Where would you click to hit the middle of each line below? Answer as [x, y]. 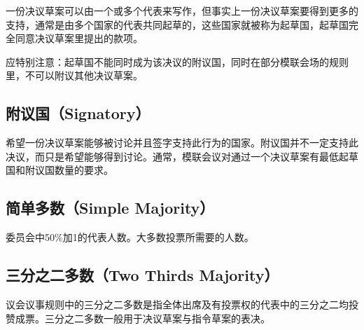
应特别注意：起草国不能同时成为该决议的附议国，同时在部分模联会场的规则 [177, 61]
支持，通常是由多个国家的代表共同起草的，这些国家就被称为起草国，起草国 [177, 24]
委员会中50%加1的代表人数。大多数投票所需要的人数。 [130, 237]
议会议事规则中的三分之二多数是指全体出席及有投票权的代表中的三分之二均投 [182, 304]
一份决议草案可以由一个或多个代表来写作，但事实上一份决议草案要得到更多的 [182, 11]
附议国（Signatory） [78, 113]
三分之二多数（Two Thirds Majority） [142, 275]
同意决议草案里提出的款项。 [79, 38]
